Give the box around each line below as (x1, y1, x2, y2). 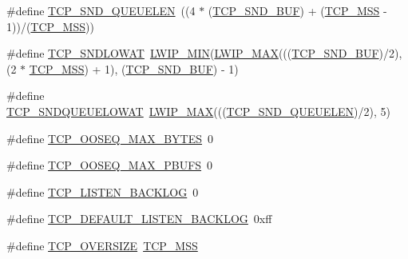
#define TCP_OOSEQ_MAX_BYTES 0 (6, 129, 214, 146)
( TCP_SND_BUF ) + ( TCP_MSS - (208, 2, 387, 18)
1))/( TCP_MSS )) (6, 18, 94, 34)
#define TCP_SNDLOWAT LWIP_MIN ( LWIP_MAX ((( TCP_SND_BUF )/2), (6, 45, 402, 62)
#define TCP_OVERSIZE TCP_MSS (6, 237, 198, 253)
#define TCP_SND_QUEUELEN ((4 (6, 2, 196, 18)
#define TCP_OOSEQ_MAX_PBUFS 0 (6, 157, 213, 173)
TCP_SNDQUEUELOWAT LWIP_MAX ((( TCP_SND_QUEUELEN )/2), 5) (6, 102, 390, 119)
